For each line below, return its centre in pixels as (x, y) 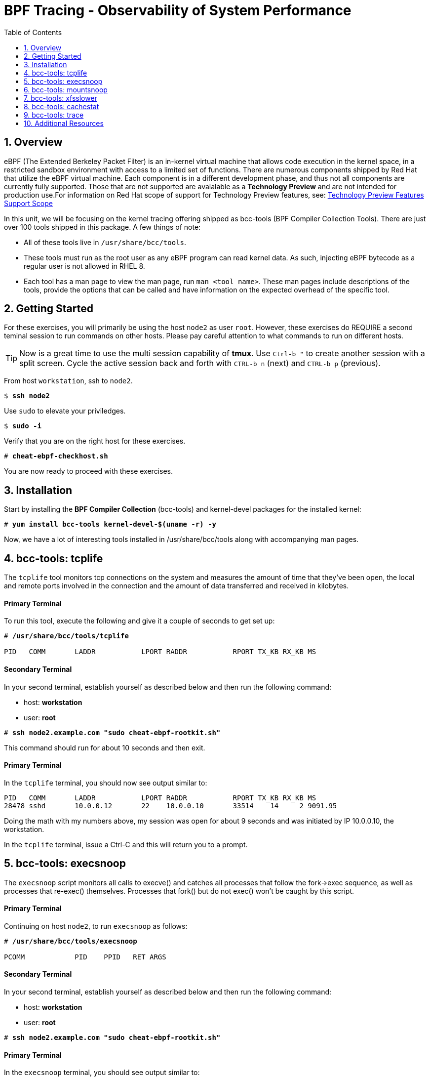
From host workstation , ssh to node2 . (68, 381)
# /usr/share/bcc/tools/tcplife (66, 636)
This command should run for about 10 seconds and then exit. (105, 747)
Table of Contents (33, 32)
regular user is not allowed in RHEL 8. (84, 266)
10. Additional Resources (64, 123)
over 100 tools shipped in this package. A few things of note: (102, 227)
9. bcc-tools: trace (54, 115)
